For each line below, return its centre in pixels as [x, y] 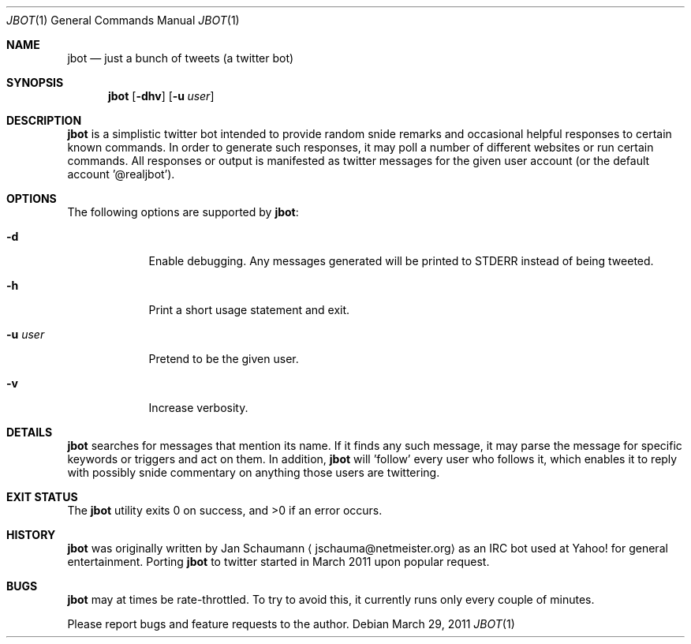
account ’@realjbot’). [121, 174]
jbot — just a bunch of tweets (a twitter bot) [181, 58]
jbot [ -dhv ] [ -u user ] [161, 96]
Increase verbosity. [198, 408]
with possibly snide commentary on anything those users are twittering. [254, 472]
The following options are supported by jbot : [183, 212]
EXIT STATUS [42, 497]
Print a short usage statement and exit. [249, 310]
